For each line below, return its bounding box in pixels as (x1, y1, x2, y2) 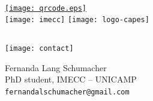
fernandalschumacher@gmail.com (5, 87, 130, 96)
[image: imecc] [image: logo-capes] (5, 16, 149, 25)
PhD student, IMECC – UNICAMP (5, 73, 137, 85)
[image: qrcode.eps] (5, 4, 87, 13)
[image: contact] (5, 44, 74, 53)
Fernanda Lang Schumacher (5, 61, 107, 74)
